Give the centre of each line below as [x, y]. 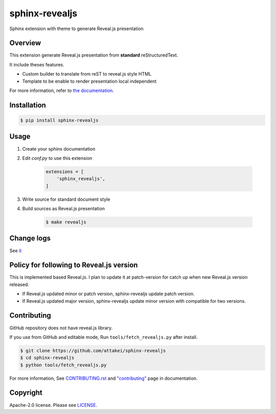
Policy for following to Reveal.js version [74, 265]
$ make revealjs [66, 222]
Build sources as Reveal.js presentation [63, 209]
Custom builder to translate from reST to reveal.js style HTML [87, 74]
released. [19, 284]
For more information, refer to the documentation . [62, 91]
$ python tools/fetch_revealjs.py [63, 365]
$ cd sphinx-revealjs [47, 358]
